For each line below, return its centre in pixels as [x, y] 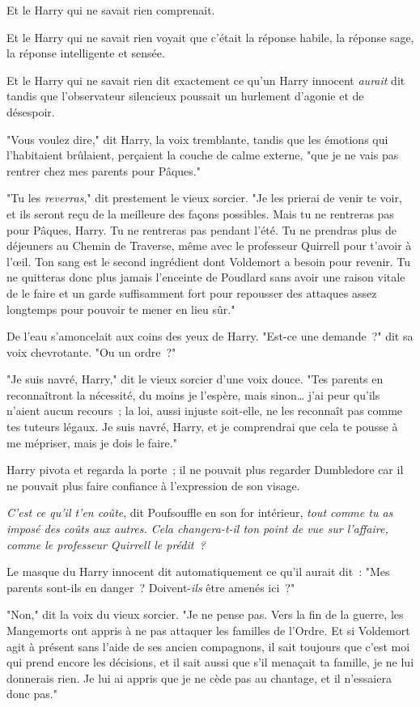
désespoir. [31, 111]
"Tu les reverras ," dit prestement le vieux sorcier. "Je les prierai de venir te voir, [204, 198]
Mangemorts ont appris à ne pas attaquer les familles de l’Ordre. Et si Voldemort [208, 630]
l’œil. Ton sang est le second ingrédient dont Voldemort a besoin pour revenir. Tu [209, 261]
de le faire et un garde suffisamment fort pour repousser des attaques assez [192, 292]
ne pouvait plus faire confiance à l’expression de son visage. [153, 485]
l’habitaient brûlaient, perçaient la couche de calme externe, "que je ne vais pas [203, 155]
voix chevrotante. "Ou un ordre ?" [91, 351]
